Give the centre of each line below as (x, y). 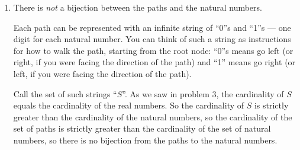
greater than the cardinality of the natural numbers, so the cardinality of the (153, 117)
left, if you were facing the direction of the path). (102, 73)
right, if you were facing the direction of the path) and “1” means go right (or (154, 62)
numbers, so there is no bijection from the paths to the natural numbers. (145, 140)
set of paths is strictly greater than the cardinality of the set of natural (142, 128)
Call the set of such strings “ (65, 93)
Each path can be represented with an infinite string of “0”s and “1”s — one (152, 27)
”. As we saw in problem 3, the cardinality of (203, 93)
